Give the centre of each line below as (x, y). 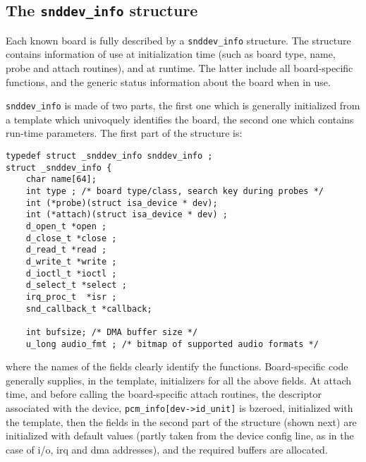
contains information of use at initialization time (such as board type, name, (171, 54)
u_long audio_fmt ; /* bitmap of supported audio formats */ (172, 344)
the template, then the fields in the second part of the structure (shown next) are (181, 421)
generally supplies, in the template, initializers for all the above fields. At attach (179, 380)
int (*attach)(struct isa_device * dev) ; (127, 215)
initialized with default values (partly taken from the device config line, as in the (180, 436)
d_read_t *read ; (66, 250)
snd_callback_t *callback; (89, 309)
